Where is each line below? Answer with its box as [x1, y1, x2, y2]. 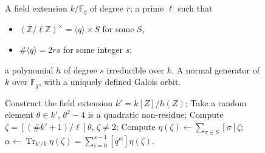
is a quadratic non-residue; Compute [88, 108, 224, 121]
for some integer [63, 43, 123, 56]
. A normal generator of [171, 63, 260, 76]
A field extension [5, 2, 67, 14]
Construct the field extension [5, 96, 113, 109]
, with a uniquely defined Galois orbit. [38, 75, 181, 88]
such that [177, 2, 213, 14]
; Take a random [185, 96, 247, 109]
